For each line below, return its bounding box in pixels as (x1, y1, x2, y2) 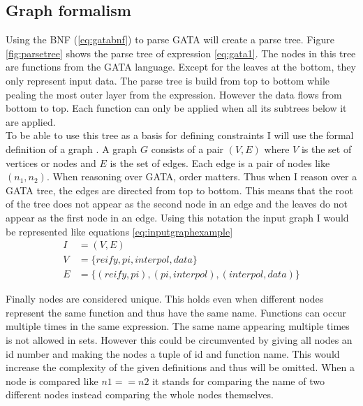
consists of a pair (151, 141, 224, 156)
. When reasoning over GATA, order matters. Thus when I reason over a (46, 169, 357, 184)
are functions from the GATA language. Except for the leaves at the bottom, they (6, 59, 356, 74)
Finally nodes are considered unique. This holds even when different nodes (6, 291, 324, 306)
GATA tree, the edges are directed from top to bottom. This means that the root (6, 182, 353, 197)
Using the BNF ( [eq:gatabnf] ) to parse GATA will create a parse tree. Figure (6, 32, 334, 47)
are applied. (6, 114, 56, 129)
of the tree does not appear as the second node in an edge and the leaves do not (6, 196, 348, 211)
